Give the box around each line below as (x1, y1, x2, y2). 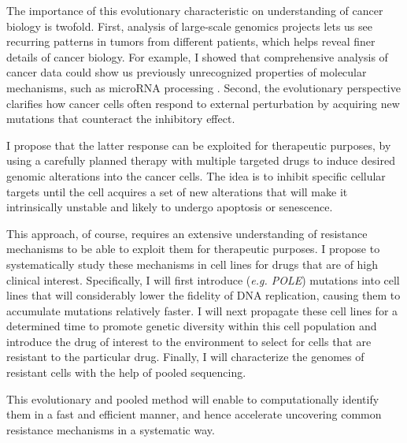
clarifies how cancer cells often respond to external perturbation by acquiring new (6, 95, 400, 111)
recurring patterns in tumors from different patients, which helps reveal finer (6, 33, 376, 50)
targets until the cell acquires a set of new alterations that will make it (6, 183, 348, 199)
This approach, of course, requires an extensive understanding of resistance (6, 225, 368, 241)
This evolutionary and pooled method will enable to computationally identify (6, 390, 379, 407)
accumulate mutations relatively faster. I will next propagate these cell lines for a (6, 302, 398, 318)
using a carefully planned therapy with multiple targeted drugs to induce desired (6, 152, 395, 169)
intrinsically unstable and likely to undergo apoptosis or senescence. (6, 199, 333, 215)
